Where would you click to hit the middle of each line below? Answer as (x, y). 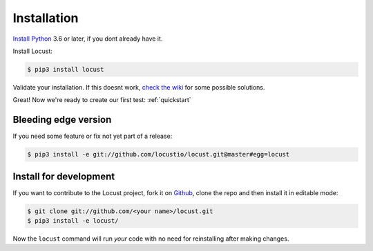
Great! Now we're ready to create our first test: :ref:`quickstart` (102, 100)
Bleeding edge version (62, 120)
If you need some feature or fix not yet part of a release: (93, 136)
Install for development (64, 176)
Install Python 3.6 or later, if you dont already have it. (88, 39)
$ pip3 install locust (66, 69)
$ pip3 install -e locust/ (73, 221)
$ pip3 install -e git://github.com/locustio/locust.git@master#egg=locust (159, 154)
